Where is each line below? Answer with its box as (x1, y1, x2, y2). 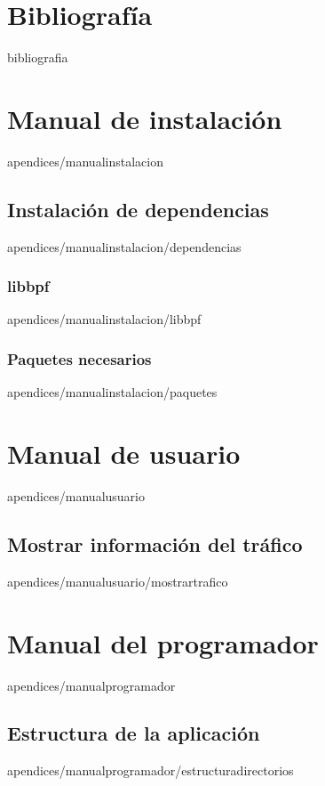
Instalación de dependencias (7, 195, 269, 223)
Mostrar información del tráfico (7, 530, 303, 557)
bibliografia (7, 48, 68, 67)
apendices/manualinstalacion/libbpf (7, 310, 202, 328)
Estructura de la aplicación (7, 719, 260, 747)
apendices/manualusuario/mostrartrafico (7, 571, 228, 590)
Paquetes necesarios (7, 347, 152, 369)
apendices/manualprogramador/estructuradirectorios (7, 761, 294, 780)
